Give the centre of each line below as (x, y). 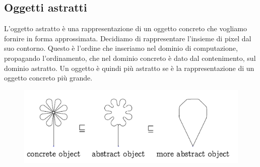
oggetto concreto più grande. (48, 78)
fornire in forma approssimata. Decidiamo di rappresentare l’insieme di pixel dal (128, 38)
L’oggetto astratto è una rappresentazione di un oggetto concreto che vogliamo (125, 28)
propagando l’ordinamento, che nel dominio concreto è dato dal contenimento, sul (130, 58)
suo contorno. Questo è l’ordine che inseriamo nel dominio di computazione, (121, 48)
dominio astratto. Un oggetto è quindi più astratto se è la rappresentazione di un (129, 68)
